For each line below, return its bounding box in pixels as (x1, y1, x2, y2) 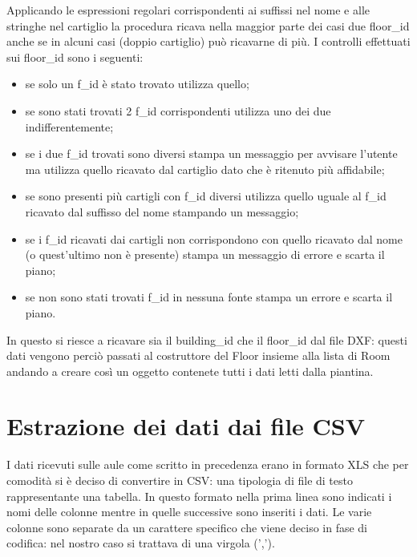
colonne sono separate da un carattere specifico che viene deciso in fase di (6, 519, 368, 535)
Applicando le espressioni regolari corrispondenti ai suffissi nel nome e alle (6, 2, 370, 18)
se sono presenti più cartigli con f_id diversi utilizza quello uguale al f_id (25, 188, 387, 204)
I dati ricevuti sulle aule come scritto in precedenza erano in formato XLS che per (6, 456, 409, 473)
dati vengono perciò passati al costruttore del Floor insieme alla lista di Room (6, 347, 391, 364)
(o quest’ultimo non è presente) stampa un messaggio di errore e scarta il (25, 246, 385, 263)
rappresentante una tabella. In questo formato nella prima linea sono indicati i (6, 487, 392, 504)
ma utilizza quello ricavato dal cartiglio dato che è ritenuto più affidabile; (25, 160, 385, 177)
